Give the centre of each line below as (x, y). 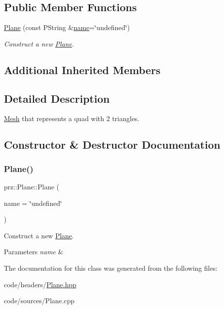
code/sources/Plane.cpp (39, 301)
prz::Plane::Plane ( (32, 186)
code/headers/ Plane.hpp (40, 284)
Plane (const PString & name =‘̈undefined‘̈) (67, 27)
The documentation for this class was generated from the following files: (111, 268)
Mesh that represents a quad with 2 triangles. (72, 118)
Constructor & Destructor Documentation (112, 145)
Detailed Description (57, 98)
